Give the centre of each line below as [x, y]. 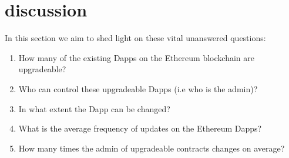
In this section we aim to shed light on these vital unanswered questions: [135, 38]
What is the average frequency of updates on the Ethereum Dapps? [140, 128]
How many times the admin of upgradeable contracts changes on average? [152, 148]
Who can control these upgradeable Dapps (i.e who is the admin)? [138, 88]
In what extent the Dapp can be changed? [94, 108]
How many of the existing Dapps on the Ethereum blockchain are [136, 57]
